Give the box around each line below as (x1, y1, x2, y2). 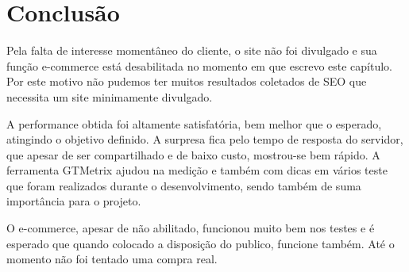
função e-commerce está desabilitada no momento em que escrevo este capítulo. (6, 57, 393, 74)
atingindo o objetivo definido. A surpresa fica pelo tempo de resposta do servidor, (6, 131, 403, 147)
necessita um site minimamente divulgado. (6, 88, 213, 105)
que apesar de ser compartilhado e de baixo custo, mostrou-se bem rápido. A (6, 146, 380, 163)
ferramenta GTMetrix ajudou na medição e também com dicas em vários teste (6, 162, 388, 178)
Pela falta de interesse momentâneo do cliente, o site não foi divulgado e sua (6, 42, 377, 59)
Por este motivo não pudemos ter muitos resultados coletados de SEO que (6, 73, 367, 90)
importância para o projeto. (6, 193, 141, 209)
